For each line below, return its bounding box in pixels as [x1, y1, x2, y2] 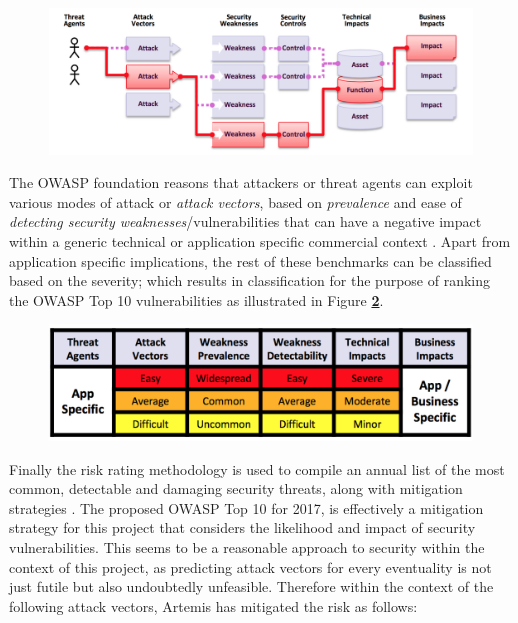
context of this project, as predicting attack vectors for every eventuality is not [9, 556, 492, 577]
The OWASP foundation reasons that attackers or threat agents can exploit [9, 172, 473, 193]
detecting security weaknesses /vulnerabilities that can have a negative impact [9, 211, 482, 232]
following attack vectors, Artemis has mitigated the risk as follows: [9, 595, 418, 616]
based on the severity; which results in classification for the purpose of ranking [9, 270, 491, 291]
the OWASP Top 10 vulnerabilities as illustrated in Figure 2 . [9, 289, 384, 310]
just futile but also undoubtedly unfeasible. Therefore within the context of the [9, 576, 494, 597]
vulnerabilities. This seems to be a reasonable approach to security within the [9, 537, 485, 558]
